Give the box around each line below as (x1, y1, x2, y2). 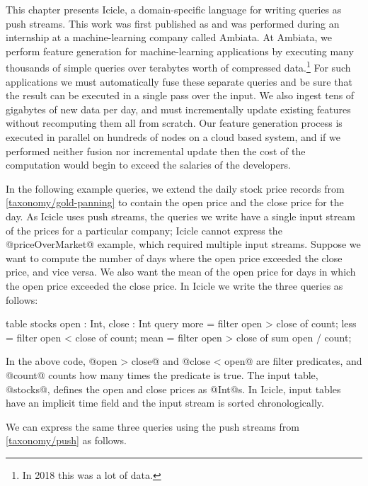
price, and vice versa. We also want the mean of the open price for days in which (6, 264, 356, 279)
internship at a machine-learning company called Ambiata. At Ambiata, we (6, 30, 332, 45)
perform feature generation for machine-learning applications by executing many (6, 43, 354, 58)
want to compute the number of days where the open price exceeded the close (6, 250, 343, 265)
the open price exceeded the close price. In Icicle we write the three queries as (6, 278, 343, 293)
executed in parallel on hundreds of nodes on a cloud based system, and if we (6, 130, 340, 144)
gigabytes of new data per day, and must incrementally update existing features (6, 101, 351, 116)
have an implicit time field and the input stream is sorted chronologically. (6, 395, 324, 410)
